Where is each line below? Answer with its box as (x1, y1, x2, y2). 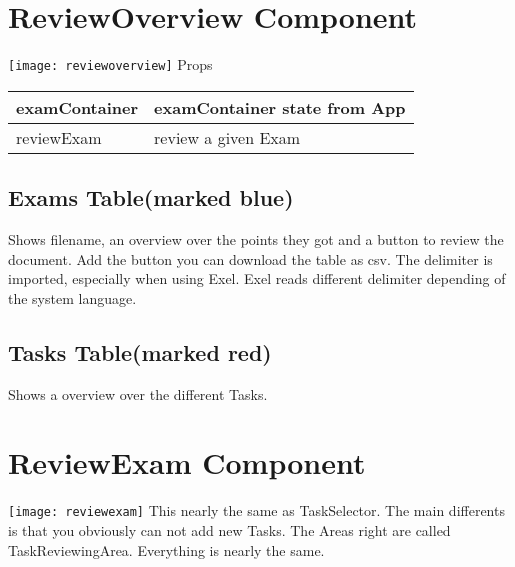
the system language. (8, 287, 137, 308)
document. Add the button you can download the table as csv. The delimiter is (8, 248, 493, 269)
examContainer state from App (154, 95, 406, 119)
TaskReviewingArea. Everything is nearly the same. (8, 539, 325, 560)
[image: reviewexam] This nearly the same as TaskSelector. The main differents (8, 500, 505, 521)
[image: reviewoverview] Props (8, 54, 213, 75)
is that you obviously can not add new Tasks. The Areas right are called (8, 519, 451, 540)
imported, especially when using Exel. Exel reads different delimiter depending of (8, 268, 506, 289)
